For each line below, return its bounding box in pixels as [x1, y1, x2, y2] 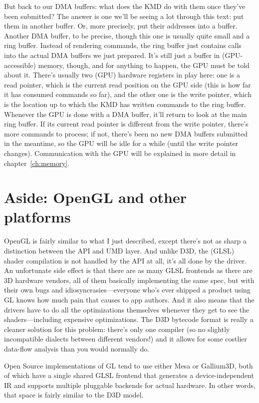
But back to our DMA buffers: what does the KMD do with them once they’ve [4, 1, 246, 11]
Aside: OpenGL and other [4, 187, 187, 207]
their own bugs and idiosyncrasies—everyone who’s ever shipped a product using [4, 284, 251, 295]
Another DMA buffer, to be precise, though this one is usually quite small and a [4, 30, 250, 40]
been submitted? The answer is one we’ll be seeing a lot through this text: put [4, 10, 244, 21]
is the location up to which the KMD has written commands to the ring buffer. [4, 98, 246, 109]
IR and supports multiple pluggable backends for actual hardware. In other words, [4, 379, 256, 390]
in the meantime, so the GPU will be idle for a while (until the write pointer [4, 138, 239, 148]
